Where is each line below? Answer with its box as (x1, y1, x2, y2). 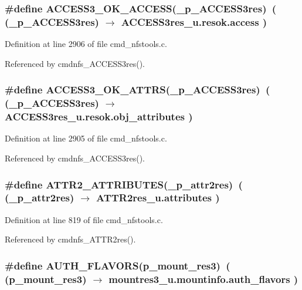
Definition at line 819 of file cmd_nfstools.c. (5, 213, 163, 225)
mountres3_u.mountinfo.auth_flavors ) (108, 271, 298, 286)
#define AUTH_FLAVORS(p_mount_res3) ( (5, 258, 230, 272)
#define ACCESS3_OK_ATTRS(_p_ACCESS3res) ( (5, 82, 270, 97)
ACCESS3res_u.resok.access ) (121, 14, 267, 29)
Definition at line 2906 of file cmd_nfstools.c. (5, 38, 167, 50)
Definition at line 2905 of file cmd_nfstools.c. (5, 132, 167, 144)
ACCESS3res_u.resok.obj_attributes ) (5, 109, 193, 124)
